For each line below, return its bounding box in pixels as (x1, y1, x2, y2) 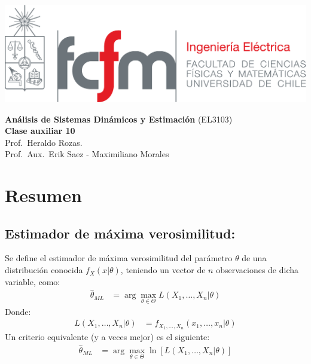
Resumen (5, 183, 82, 207)
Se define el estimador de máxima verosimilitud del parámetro (5, 252, 233, 264)
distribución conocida (5, 264, 83, 276)
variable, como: (5, 275, 60, 287)
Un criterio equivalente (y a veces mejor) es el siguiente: (5, 331, 210, 343)
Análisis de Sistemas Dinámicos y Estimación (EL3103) (5, 112, 233, 125)
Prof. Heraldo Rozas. (5, 136, 83, 148)
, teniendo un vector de (120, 264, 206, 276)
